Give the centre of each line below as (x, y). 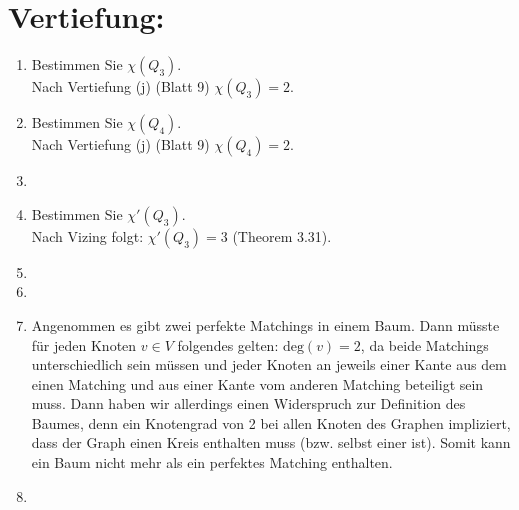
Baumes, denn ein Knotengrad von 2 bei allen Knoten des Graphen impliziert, (271, 422)
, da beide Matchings (424, 344)
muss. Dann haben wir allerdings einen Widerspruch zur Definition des (248, 403)
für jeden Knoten (84, 344)
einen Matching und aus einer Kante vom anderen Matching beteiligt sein (257, 383)
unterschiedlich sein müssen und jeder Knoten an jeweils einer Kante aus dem (269, 364)
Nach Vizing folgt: (87, 235)
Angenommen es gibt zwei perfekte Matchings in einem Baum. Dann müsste (265, 324)
